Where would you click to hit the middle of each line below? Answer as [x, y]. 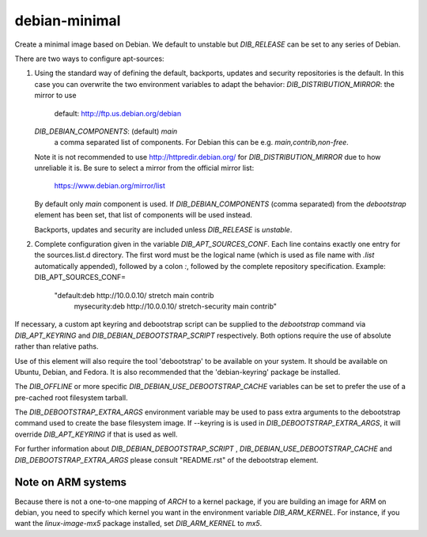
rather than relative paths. [57, 346]
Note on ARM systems [70, 482]
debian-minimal [68, 21]
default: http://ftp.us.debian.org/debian [118, 113]
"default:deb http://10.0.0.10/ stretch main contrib [134, 295]
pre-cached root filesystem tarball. [71, 397]
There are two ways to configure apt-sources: [90, 59]
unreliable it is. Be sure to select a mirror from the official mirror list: [144, 168]
